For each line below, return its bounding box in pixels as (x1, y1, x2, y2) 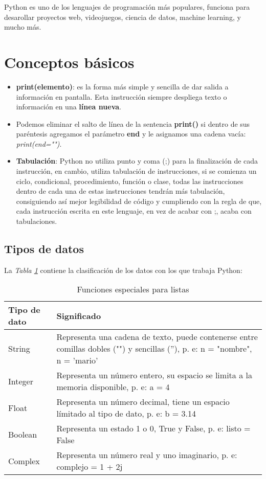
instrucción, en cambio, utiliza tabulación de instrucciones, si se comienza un (16, 166, 257, 176)
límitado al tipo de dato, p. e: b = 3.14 (56, 407, 196, 420)
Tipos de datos (4, 241, 84, 257)
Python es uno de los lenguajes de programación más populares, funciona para (4, 2, 250, 12)
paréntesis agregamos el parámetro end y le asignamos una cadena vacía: (16, 128, 246, 139)
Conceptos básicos (4, 51, 135, 72)
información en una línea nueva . (16, 101, 121, 112)
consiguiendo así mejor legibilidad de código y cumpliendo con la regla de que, (16, 195, 262, 206)
